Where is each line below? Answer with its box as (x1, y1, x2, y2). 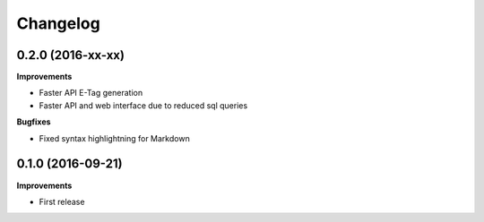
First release (39, 196, 85, 207)
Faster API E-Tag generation (39, 88, 143, 98)
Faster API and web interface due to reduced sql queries (39, 99, 248, 111)
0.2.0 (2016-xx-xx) (16, 47, 125, 63)
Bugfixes (16, 116, 51, 127)
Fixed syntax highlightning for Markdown (39, 132, 190, 143)
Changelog (16, 13, 100, 33)
